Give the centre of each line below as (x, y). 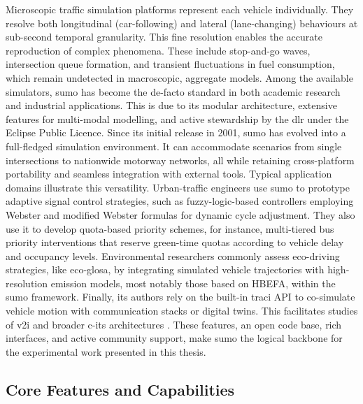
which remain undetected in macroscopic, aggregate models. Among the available (179, 77)
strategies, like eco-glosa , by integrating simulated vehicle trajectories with (165, 269)
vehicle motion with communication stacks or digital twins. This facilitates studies (182, 311)
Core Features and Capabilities (120, 389)
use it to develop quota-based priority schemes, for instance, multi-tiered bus (170, 228)
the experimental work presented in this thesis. (106, 351)
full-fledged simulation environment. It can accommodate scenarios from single (174, 146)
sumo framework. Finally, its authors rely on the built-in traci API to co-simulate (180, 297)
